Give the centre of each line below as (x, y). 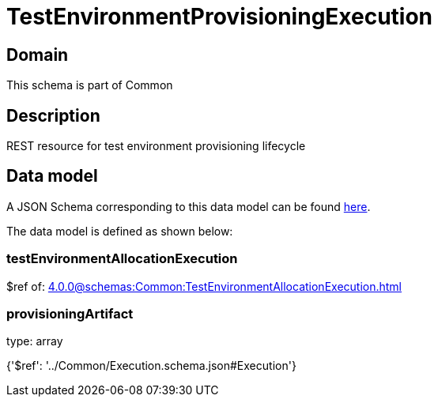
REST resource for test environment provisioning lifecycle (156, 146)
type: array (35, 341)
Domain (38, 55)
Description (53, 115)
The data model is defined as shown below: (120, 231)
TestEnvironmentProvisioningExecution (220, 17)
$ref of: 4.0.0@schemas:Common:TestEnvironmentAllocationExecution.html (204, 286)
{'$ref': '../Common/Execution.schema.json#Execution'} (151, 366)
